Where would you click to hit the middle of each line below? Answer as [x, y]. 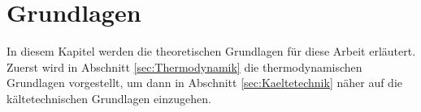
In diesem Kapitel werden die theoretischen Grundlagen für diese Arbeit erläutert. [211, 51]
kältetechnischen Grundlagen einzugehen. [109, 98]
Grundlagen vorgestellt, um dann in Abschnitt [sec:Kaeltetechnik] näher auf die [204, 83]
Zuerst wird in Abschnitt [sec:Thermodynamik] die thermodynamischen [184, 66]
